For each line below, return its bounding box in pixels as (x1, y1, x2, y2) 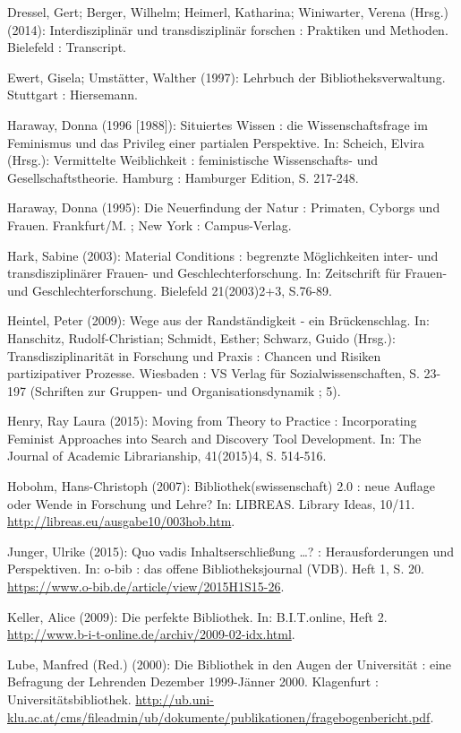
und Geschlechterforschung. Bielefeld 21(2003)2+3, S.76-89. (7, 280, 332, 299)
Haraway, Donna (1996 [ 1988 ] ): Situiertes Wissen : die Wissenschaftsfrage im (7, 115, 428, 134)
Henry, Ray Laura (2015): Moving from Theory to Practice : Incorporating (7, 411, 417, 430)
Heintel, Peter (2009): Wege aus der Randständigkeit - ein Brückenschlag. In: (7, 311, 430, 330)
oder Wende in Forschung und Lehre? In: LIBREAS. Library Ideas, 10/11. (7, 494, 415, 513)
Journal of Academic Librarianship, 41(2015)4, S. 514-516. (7, 446, 327, 465)
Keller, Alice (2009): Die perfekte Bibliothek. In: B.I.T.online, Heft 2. (7, 607, 388, 625)
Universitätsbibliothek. (7, 690, 132, 708)
